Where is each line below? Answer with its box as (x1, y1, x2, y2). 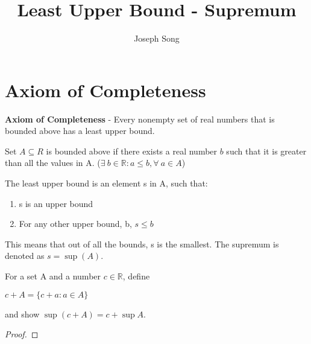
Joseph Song (134, 32, 180, 45)
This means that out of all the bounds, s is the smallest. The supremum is (5, 237, 279, 250)
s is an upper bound (19, 197, 93, 209)
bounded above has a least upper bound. (5, 124, 155, 137)
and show (5, 307, 40, 320)
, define (122, 270, 150, 282)
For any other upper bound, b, (19, 217, 132, 230)
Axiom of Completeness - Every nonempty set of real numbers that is (5, 112, 275, 125)
